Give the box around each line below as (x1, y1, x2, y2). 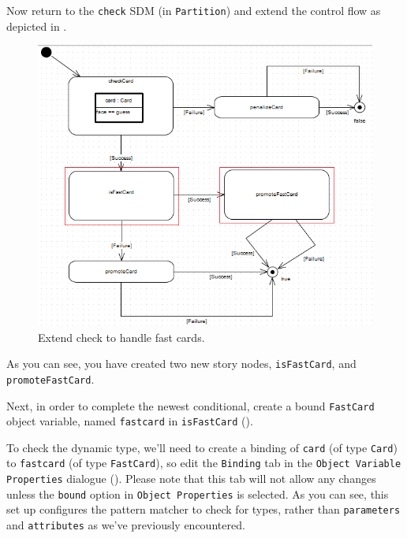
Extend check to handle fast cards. (38, 328, 205, 345)
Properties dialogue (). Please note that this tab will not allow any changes (6, 470, 376, 487)
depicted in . (6, 17, 67, 34)
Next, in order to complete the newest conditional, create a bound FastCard (6, 397, 375, 414)
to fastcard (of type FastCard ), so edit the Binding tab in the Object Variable (6, 455, 401, 471)
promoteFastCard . (6, 370, 95, 387)
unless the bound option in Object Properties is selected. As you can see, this (6, 485, 389, 502)
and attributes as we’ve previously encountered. (6, 517, 245, 533)
